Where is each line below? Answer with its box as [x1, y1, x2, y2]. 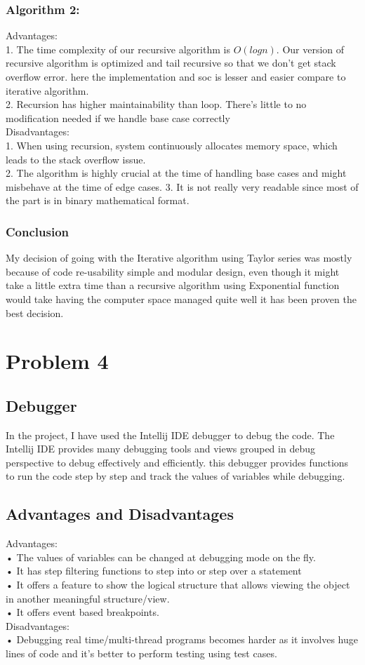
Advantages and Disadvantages [6, 503, 234, 525]
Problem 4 [6, 347, 109, 375]
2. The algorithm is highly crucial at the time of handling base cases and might [6, 166, 347, 180]
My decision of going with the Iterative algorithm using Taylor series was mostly [6, 250, 352, 265]
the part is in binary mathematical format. [6, 193, 190, 208]
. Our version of [276, 41, 345, 56]
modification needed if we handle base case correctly [6, 110, 230, 125]
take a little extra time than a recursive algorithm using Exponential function [6, 278, 340, 293]
